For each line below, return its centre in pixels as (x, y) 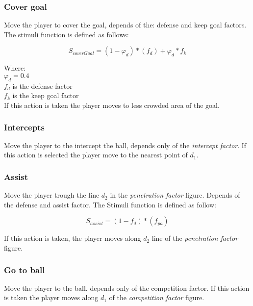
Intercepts (24, 127)
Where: (15, 68)
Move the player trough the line (52, 195)
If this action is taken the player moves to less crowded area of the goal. (112, 105)
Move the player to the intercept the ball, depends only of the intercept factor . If (125, 145)
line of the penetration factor (195, 238)
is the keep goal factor (46, 95)
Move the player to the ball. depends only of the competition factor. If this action (127, 288)
